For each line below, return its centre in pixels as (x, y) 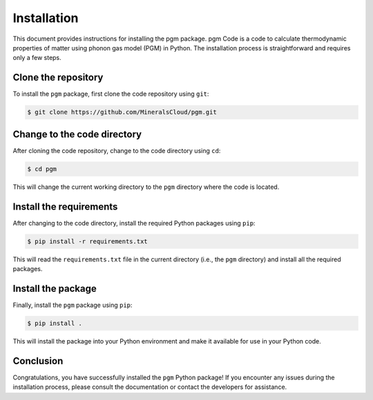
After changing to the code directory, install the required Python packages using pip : (134, 223)
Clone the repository (58, 78)
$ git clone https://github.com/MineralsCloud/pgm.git (122, 112)
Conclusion (38, 361)
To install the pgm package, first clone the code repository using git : (111, 94)
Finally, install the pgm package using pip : (73, 305)
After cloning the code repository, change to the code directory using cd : (117, 150)
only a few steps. (37, 58)
